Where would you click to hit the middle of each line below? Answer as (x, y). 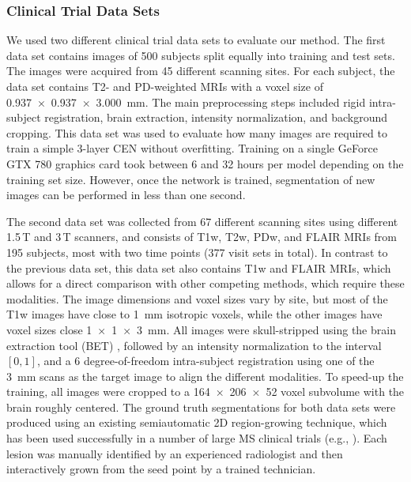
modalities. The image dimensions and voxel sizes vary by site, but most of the (197, 298)
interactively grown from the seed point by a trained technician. (161, 469)
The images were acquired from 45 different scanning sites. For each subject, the (201, 71)
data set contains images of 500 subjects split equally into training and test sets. (201, 55)
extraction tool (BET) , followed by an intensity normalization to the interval (194, 345)
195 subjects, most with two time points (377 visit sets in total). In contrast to (197, 252)
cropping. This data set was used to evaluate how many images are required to (197, 132)
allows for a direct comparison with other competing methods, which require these (205, 283)
